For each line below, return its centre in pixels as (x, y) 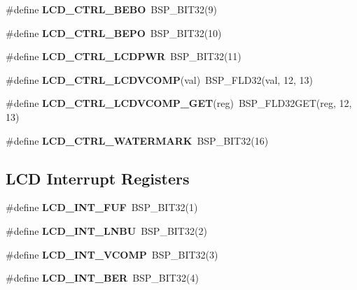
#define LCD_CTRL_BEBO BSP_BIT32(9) (112, 9)
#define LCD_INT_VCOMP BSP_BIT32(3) (112, 254)
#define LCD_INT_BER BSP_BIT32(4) (102, 278)
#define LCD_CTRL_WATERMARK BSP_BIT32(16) (137, 140)
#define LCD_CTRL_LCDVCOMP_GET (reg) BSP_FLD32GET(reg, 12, (179, 103)
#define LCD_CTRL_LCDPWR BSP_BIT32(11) (124, 56)
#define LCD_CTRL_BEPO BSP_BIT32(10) (114, 32)
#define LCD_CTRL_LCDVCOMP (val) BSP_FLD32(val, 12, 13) (159, 79)
